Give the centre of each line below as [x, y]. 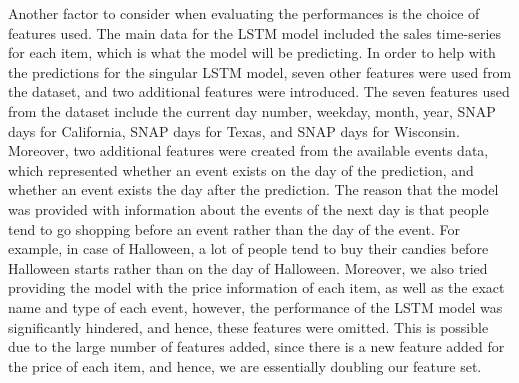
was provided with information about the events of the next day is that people [248, 208]
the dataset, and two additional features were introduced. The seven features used [259, 91]
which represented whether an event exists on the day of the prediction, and [241, 169]
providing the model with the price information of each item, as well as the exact [256, 287]
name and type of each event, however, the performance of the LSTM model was [255, 306]
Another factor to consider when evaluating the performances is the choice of [244, 13]
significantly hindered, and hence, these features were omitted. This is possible [248, 326]
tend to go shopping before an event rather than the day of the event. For [234, 228]
